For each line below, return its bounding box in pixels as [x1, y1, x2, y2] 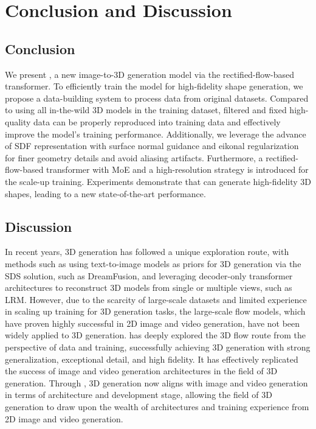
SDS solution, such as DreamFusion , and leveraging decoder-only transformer [5, 269, 293, 282]
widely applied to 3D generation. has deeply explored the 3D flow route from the [5, 329, 306, 341]
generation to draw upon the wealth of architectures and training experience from [5, 400, 309, 413]
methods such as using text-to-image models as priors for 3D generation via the [5, 257, 301, 270]
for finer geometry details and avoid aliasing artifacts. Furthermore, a [5, 151, 263, 164]
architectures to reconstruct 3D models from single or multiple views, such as [5, 281, 292, 294]
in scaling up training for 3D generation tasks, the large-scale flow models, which [5, 305, 306, 318]
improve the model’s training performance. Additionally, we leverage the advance [5, 127, 306, 140]
